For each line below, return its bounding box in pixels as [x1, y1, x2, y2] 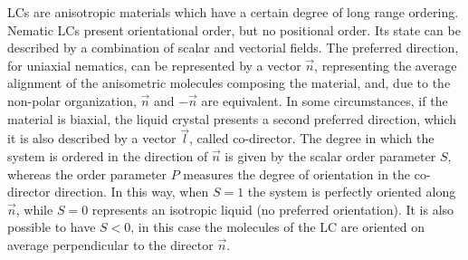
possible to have [7, 217, 96, 236]
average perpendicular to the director [7, 235, 214, 254]
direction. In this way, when [54, 182, 209, 201]
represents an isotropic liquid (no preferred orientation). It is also [91, 199, 454, 218]
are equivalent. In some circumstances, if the [201, 91, 448, 110]
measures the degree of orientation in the [183, 164, 411, 183]
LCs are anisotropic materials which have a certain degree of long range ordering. [7, 3, 459, 21]
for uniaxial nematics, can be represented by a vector [7, 55, 301, 74]
